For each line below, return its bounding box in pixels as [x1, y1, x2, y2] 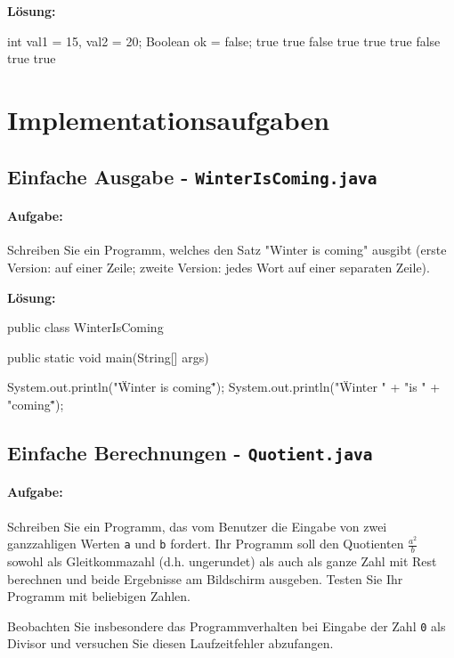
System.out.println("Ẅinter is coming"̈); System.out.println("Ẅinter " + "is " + [7, 378, 441, 396]
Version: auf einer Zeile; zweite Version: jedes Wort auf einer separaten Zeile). [7, 257, 430, 276]
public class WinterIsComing [7, 318, 164, 337]
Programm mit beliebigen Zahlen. [7, 587, 191, 605]
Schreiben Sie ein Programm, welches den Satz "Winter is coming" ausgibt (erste [7, 240, 447, 259]
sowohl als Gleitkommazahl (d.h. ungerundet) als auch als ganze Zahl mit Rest [7, 552, 437, 571]
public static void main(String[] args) [7, 347, 209, 366]
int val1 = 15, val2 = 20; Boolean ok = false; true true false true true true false [7, 31, 441, 50]
